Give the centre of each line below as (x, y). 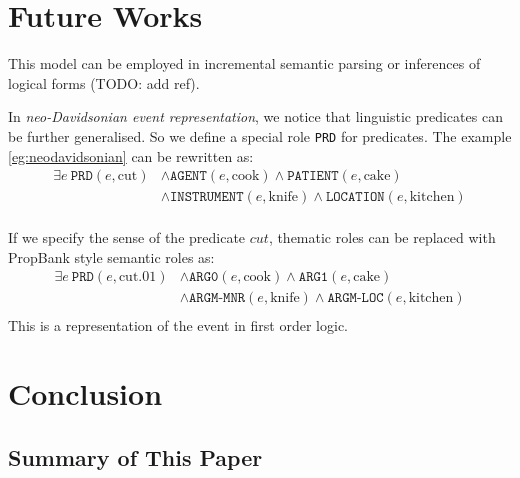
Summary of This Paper (135, 456)
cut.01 (137, 277)
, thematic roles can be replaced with (382, 237)
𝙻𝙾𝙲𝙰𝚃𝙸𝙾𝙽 (355, 197)
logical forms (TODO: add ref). (104, 82)
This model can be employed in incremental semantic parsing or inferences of (244, 63)
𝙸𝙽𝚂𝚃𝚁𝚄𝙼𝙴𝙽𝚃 (207, 197)
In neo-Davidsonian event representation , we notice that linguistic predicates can (255, 116)
